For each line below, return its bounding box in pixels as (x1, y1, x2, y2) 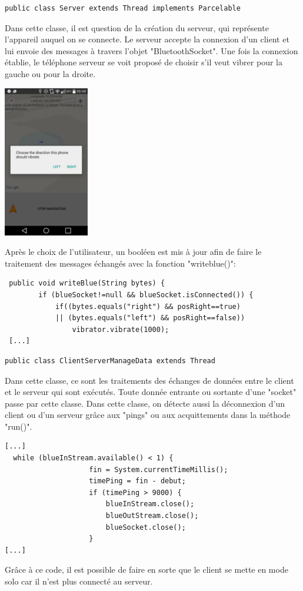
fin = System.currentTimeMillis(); (89, 465, 228, 474)
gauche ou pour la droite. (5, 67, 96, 79)
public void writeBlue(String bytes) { (9, 279, 165, 288)
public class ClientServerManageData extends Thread (5, 356, 215, 365)
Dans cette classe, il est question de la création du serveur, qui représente (5, 21, 269, 34)
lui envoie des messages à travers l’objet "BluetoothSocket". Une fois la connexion (5, 44, 298, 57)
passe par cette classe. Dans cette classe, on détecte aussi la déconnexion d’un (5, 397, 285, 409)
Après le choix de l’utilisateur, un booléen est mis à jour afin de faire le (5, 245, 262, 258)
